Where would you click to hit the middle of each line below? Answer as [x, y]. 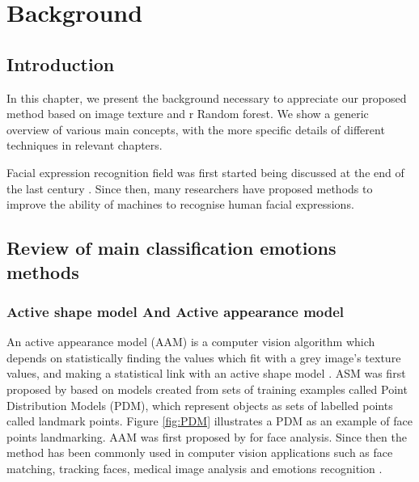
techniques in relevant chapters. [85, 145]
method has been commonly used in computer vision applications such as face [200, 452]
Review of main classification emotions [171, 248]
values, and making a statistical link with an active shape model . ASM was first [206, 373]
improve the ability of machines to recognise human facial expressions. [180, 204]
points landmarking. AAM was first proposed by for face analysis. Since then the [207, 436]
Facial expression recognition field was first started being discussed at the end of [205, 172]
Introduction [61, 63]
